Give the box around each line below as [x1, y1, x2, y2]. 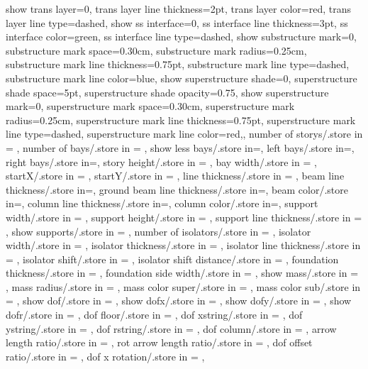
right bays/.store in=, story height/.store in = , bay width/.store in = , [6, 154, 317, 169]
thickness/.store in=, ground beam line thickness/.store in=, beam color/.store [6, 182, 348, 197]
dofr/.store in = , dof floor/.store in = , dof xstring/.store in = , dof [6, 307, 303, 322]
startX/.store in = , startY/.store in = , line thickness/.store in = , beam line [6, 168, 345, 183]
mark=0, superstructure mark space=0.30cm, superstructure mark [6, 99, 295, 114]
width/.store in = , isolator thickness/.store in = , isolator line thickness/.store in [6, 238, 361, 253]
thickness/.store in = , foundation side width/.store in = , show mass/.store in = [6, 265, 359, 280]
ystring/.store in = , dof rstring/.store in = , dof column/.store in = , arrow [6, 321, 337, 336]
